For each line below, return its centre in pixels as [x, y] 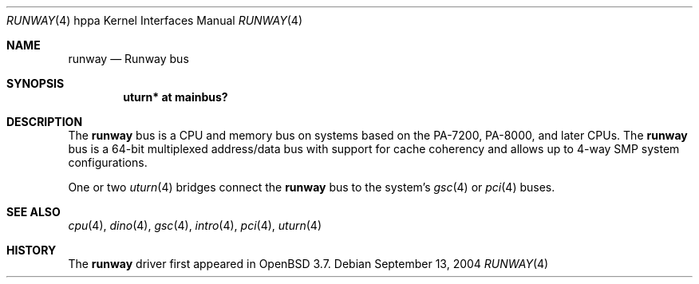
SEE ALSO [34, 212]
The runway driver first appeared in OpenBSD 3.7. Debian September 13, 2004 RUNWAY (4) [308, 264]
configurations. [108, 162]
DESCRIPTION [45, 122]
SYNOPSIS [36, 83]
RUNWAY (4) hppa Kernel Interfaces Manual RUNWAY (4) [154, 20]
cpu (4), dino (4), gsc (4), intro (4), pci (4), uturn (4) [195, 225]
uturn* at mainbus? [176, 97]
